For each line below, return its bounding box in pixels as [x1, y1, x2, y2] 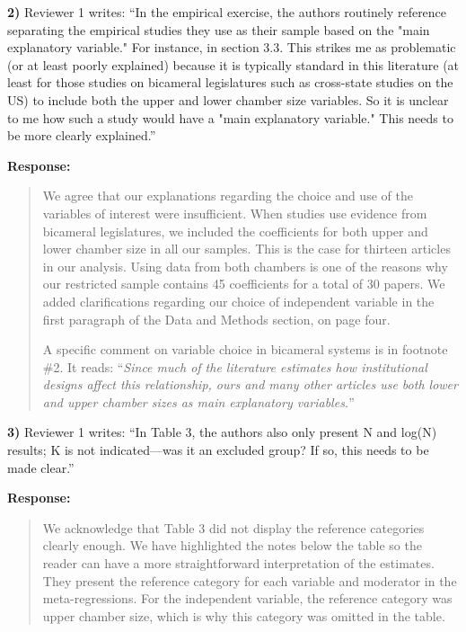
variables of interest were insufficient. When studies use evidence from [42, 203, 427, 222]
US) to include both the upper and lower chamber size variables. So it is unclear [7, 90, 449, 109]
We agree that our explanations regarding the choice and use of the [42, 186, 413, 205]
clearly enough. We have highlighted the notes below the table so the [42, 536, 422, 555]
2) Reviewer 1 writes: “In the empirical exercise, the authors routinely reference [7, 3, 447, 21]
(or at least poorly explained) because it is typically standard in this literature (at [7, 55, 460, 74]
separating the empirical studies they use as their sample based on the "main [7, 20, 430, 39]
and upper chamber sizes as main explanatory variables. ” [42, 392, 355, 411]
